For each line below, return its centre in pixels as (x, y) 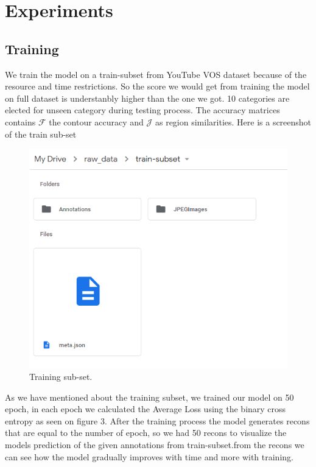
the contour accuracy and (96, 121)
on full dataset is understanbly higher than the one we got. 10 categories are (147, 98)
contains (20, 121)
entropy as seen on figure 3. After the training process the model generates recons (157, 420)
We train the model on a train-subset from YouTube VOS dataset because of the (156, 74)
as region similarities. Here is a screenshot (233, 121)
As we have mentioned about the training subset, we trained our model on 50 (149, 397)
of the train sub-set (41, 134)
